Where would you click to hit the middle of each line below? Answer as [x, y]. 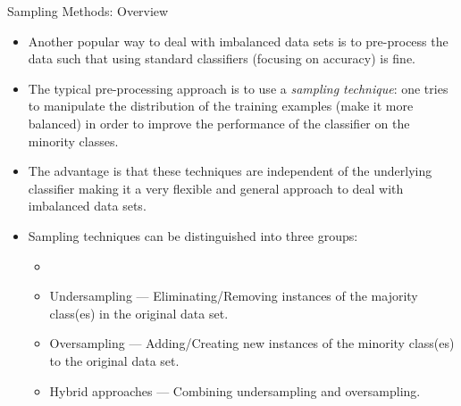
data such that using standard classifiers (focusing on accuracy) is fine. [222, 58]
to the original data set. [114, 360]
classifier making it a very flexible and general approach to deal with [216, 188]
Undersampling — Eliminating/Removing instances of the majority [234, 296]
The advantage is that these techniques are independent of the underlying [230, 171]
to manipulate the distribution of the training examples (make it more [221, 106]
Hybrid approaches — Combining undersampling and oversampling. [235, 390]
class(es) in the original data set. [139, 313]
